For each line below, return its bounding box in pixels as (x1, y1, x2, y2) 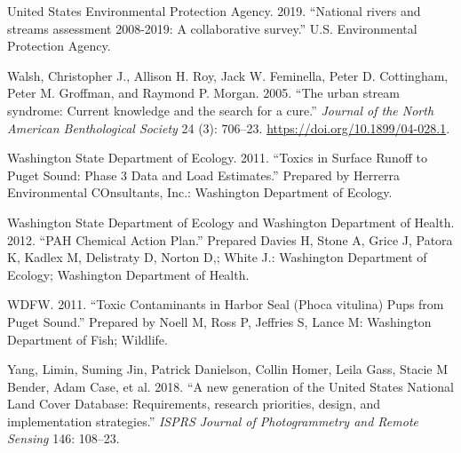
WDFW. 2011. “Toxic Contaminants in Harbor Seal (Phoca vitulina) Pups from (7, 295, 444, 314)
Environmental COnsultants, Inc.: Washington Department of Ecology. (7, 183, 393, 202)
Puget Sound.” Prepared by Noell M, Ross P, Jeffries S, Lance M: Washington (7, 312, 432, 330)
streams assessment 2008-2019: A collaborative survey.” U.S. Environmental (7, 19, 417, 37)
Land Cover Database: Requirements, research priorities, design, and (7, 394, 381, 413)
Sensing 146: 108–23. (7, 429, 120, 448)
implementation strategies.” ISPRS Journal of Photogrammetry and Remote (7, 411, 418, 430)
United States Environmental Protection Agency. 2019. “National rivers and (7, 2, 421, 20)
